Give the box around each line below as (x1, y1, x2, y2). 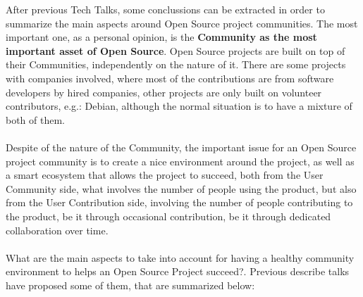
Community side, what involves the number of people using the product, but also (6, 181, 357, 196)
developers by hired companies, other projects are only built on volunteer (6, 84, 322, 99)
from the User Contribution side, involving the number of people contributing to (6, 195, 353, 210)
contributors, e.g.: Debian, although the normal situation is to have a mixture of (6, 99, 352, 113)
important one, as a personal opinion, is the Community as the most (6, 30, 317, 44)
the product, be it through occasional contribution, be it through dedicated (6, 208, 331, 223)
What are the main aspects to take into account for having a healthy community (6, 250, 355, 265)
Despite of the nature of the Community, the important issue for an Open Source (6, 139, 357, 154)
